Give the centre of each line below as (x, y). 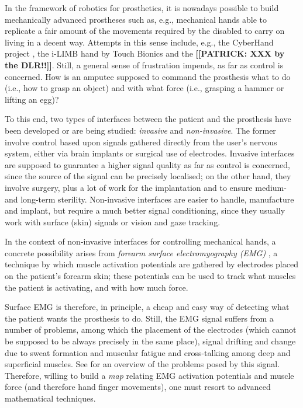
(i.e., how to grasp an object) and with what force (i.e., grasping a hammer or (144, 88)
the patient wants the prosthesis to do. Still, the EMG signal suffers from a (139, 318)
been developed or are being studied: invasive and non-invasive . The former (140, 130)
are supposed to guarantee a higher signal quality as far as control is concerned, (147, 164)
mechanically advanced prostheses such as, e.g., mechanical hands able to (136, 19)
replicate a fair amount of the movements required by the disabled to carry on (145, 31)
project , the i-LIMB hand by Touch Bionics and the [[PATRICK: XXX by (145, 53)
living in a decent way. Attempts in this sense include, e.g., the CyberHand (139, 42)
